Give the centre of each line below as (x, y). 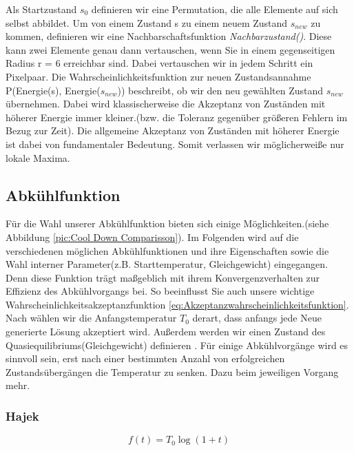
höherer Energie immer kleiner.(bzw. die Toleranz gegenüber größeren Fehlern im (177, 117)
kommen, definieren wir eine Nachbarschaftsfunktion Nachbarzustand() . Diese (169, 36)
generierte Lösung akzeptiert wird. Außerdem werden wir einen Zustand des (166, 332)
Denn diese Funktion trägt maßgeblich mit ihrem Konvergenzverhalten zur (163, 277)
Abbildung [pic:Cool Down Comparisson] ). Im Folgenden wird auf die (152, 237)
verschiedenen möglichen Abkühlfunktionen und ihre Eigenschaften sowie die (167, 250)
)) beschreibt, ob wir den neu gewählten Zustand (220, 90)
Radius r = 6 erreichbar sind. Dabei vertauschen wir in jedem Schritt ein (159, 63)
